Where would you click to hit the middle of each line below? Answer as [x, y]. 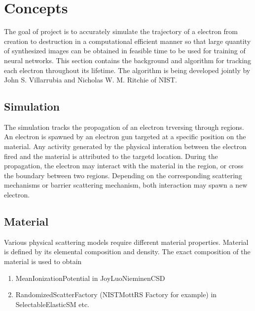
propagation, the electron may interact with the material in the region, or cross [124, 166]
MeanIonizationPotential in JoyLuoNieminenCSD [90, 278]
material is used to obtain [43, 261]
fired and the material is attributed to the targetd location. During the [111, 156]
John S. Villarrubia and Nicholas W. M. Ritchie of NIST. [91, 80]
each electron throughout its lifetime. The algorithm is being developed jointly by [127, 70]
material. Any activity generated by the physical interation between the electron [125, 146]
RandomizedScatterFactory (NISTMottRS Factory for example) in [116, 294]
